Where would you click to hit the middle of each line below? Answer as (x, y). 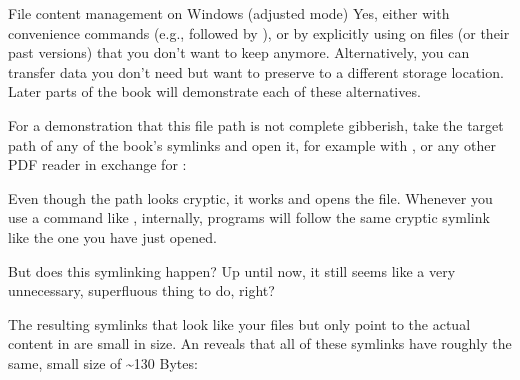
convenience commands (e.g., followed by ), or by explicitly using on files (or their (259, 32)
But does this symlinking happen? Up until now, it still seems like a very (232, 270)
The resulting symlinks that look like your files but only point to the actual (239, 323)
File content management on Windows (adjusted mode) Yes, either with (229, 13)
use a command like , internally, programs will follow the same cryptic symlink (249, 217)
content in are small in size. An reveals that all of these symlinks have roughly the (260, 343)
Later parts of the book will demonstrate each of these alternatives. (214, 91)
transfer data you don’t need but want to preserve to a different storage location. (256, 71)
